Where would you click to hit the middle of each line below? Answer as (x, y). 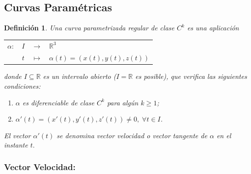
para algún (123, 102)
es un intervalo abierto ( (80, 76)
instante (16, 145)
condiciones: (22, 86)
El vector (17, 135)
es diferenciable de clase (58, 102)
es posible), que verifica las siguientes (191, 76)
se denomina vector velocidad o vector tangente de (132, 135)
